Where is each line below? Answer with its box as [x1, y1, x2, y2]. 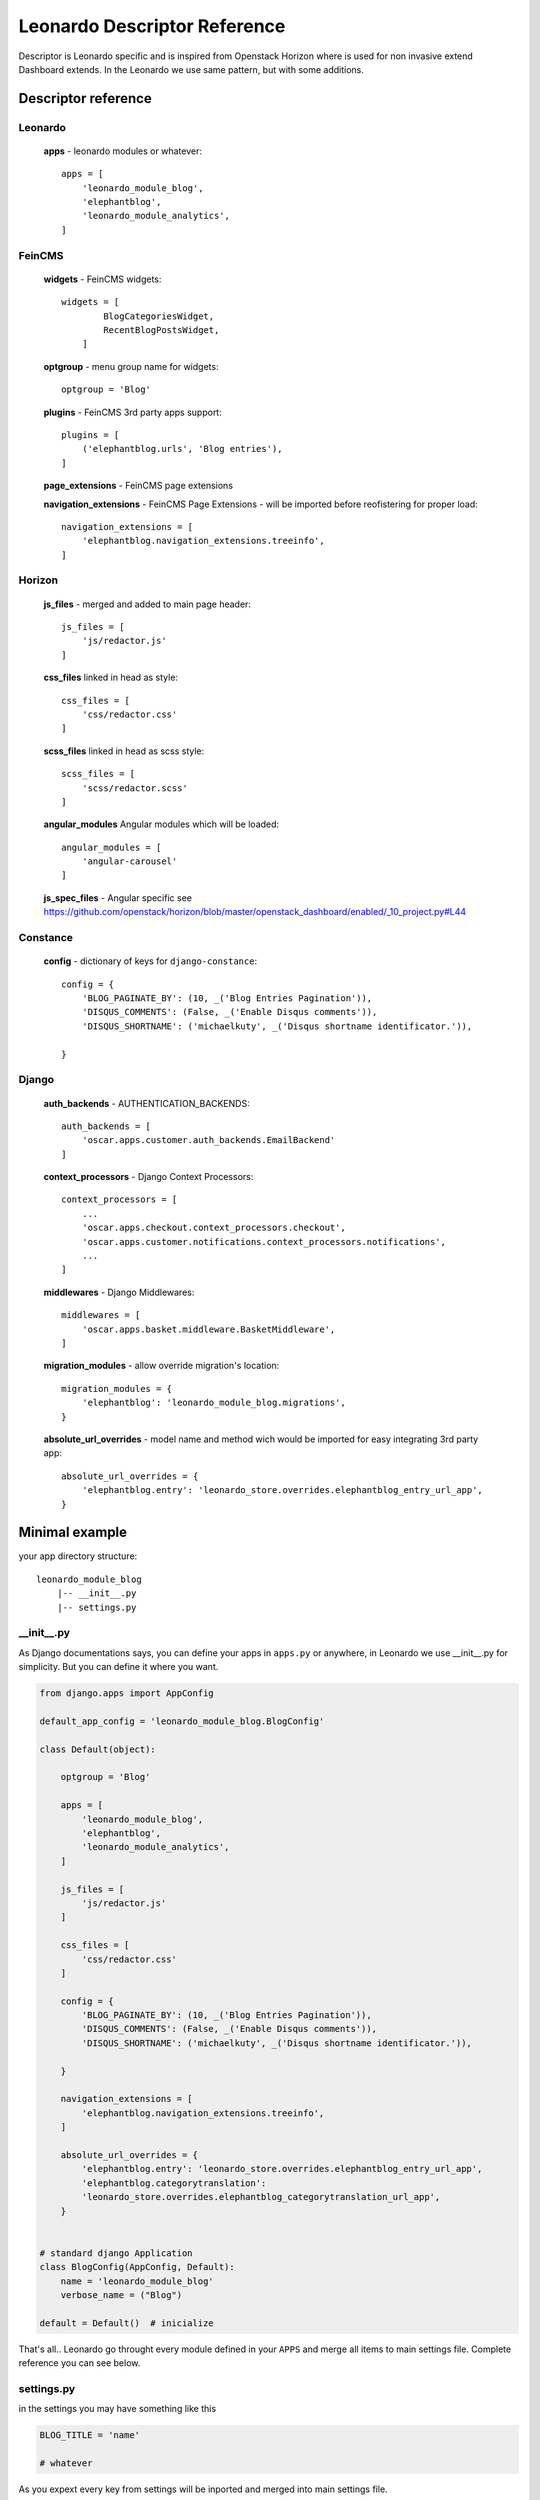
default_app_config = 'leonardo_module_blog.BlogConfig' [39, 1715, 325, 1727]
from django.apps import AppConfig [39, 1688, 214, 1699]
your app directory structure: [18, 1550, 138, 1562]
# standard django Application [39, 2247, 194, 2259]
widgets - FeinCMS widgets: [43, 273, 162, 285]
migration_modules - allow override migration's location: [43, 1360, 280, 1372]
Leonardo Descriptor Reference [18, 15, 286, 37]
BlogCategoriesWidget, [103, 310, 215, 322]
